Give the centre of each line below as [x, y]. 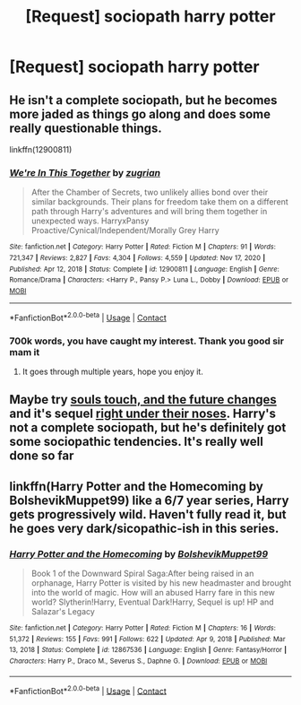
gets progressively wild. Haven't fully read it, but [148, 514]
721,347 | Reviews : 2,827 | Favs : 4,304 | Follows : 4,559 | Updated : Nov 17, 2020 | [138, 257]
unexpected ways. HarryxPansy [90, 221]
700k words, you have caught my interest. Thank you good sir [147, 341]
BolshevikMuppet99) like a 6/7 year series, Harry [149, 500]
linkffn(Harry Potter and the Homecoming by [137, 486]
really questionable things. [86, 128]
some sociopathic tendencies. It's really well [137, 442]
